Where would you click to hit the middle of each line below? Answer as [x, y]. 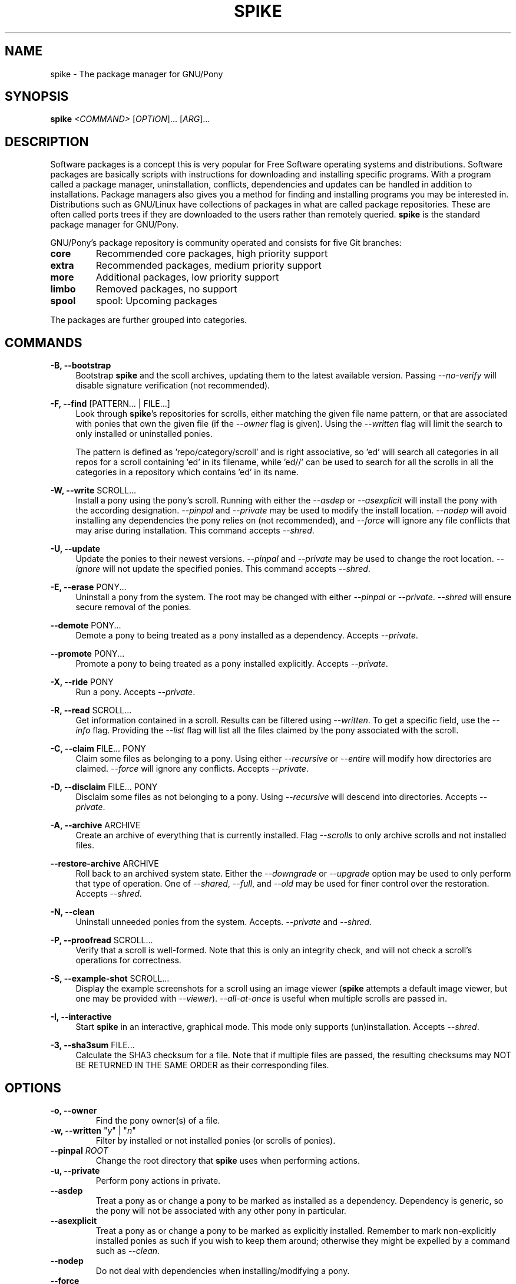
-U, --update [75, 549]
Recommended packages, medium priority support [209, 266]
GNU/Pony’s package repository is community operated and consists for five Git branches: [226, 243]
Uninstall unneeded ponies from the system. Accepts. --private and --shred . [224, 922]
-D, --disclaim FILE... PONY [104, 787]
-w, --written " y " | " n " [93, 1130]
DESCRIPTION [47, 141]
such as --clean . [128, 1250]
